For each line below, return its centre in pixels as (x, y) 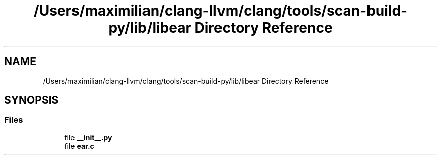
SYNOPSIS (31, 100)
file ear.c (79, 146)
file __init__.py (88, 137)
